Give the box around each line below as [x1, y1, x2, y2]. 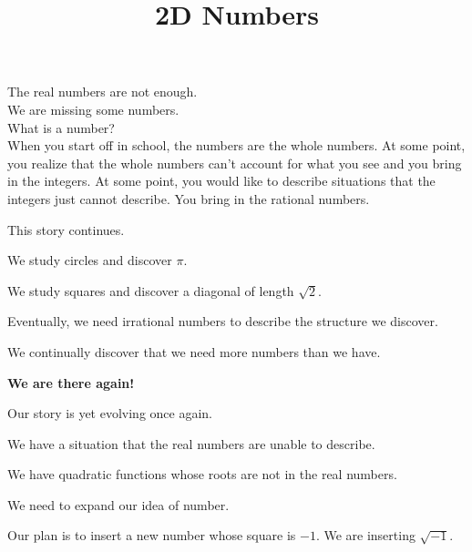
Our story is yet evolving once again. [7, 404, 213, 423]
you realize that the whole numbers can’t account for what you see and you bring [7, 153, 462, 172]
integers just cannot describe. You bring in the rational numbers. [7, 189, 370, 208]
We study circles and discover [7, 250, 172, 270]
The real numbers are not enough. [7, 82, 198, 101]
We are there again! [7, 373, 135, 392]
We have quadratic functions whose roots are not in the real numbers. [7, 465, 397, 484]
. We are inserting [315, 526, 416, 545]
